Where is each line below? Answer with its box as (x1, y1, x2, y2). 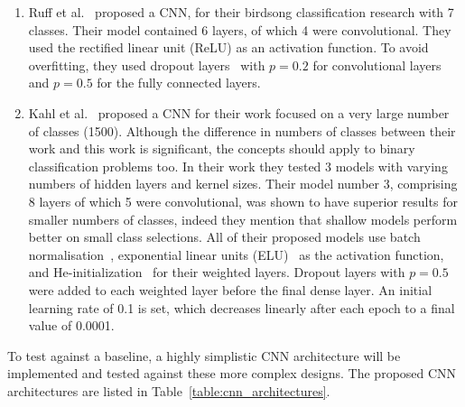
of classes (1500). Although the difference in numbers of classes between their (28, 121, 456, 140)
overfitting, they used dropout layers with (28, 55, 265, 74)
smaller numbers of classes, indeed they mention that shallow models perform (28, 209, 458, 228)
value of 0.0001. (28, 316, 115, 335)
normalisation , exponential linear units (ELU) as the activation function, (28, 245, 444, 264)
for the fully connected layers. (97, 73, 261, 92)
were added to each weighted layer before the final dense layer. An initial (28, 280, 432, 299)
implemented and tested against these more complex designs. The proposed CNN (7, 364, 457, 383)
